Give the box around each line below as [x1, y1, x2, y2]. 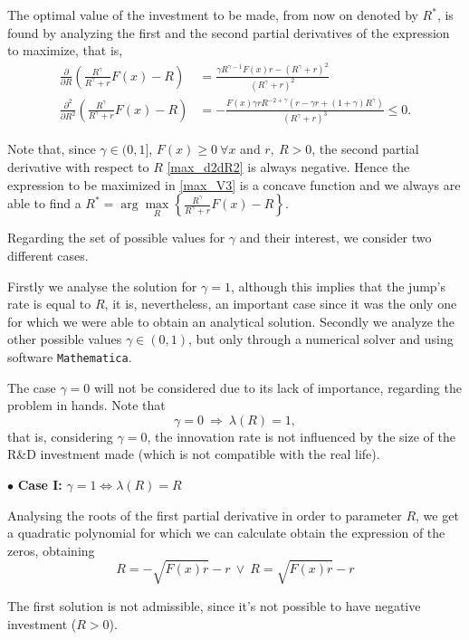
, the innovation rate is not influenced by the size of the [147, 426, 455, 445]
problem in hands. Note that [7, 396, 166, 415]
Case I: [17, 475, 62, 493]
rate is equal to [7, 294, 91, 313]
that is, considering [7, 426, 113, 445]
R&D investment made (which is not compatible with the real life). [7, 444, 380, 463]
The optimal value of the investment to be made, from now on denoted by [7, 5, 418, 24]
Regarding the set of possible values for [7, 228, 225, 247]
